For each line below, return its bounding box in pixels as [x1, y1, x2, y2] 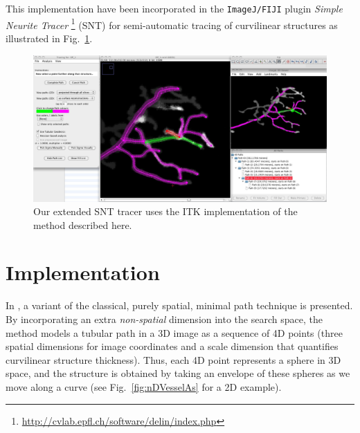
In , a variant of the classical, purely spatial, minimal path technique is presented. [6, 298, 353, 313]
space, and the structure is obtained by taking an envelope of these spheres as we [6, 366, 350, 380]
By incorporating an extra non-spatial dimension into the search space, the [6, 312, 323, 326]
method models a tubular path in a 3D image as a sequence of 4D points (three [6, 325, 343, 340]
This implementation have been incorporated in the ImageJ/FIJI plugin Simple [6, 1, 343, 15]
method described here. [33, 217, 132, 232]
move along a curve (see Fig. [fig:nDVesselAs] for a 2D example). [6, 379, 282, 394]
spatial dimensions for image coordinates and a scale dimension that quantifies [6, 339, 339, 353]
